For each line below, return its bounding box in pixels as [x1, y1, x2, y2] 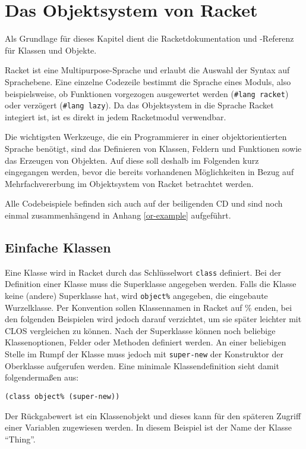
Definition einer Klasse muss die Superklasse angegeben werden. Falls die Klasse [5, 277, 296, 290]
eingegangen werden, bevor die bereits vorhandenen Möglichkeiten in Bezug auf [5, 166, 294, 178]
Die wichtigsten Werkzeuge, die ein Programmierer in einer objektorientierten [5, 130, 287, 143]
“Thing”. [5, 432, 36, 445]
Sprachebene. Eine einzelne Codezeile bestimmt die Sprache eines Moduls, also [5, 75, 291, 88]
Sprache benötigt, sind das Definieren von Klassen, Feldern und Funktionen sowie [5, 142, 302, 154]
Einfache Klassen [5, 238, 111, 256]
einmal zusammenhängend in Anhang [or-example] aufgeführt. [5, 208, 231, 221]
